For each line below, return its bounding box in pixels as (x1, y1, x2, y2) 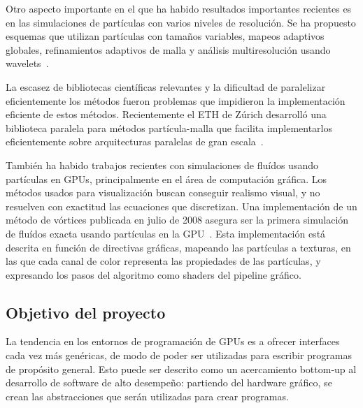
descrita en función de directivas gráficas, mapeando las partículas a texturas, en (6, 240, 351, 254)
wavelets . (6, 56, 49, 71)
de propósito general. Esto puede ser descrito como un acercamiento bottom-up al (6, 361, 357, 376)
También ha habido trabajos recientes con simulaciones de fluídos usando (6, 157, 318, 172)
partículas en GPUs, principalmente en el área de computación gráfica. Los (6, 171, 327, 186)
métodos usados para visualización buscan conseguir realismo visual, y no (6, 185, 320, 200)
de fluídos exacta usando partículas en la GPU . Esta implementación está (6, 226, 326, 240)
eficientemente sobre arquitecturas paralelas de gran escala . (6, 134, 264, 149)
